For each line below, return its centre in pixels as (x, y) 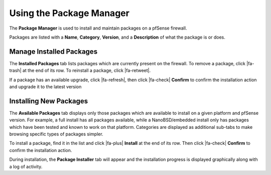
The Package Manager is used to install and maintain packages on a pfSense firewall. (98, 28)
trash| (16, 71)
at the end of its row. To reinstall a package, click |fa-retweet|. (86, 71)
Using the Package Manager (70, 13)
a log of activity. (26, 166)
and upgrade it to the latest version (45, 87)
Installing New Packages (48, 101)
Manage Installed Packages (53, 51)
